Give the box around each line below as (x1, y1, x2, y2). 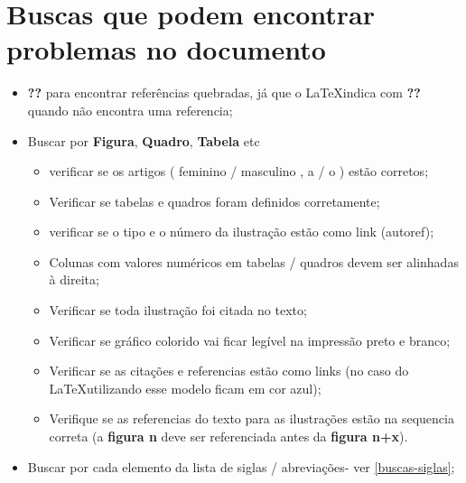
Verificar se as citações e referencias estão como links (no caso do (49, 361, 409, 380)
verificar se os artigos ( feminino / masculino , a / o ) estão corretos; (49, 162, 429, 181)
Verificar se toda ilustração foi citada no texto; (49, 301, 307, 320)
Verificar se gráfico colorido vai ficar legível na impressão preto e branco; (49, 330, 451, 349)
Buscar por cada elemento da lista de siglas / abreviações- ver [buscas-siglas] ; (27, 457, 455, 476)
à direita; (49, 270, 99, 289)
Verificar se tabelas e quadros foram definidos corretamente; (49, 191, 380, 210)
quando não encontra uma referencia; (27, 100, 233, 119)
